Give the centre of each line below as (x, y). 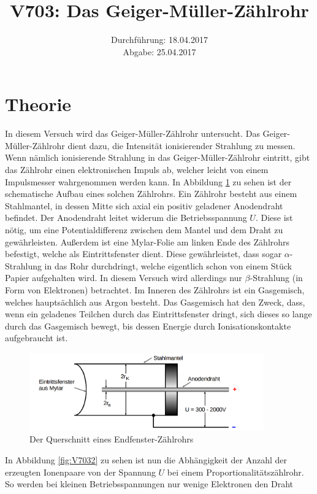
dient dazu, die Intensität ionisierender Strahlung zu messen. (181, 145)
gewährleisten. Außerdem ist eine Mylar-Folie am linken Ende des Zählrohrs (147, 241)
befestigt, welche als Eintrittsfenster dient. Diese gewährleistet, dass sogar (143, 254)
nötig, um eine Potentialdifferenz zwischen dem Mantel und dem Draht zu (144, 230)
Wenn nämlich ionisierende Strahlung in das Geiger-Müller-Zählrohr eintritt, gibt (158, 157)
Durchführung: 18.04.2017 (159, 40)
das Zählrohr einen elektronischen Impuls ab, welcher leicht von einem (137, 170)
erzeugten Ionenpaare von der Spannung (80, 472)
